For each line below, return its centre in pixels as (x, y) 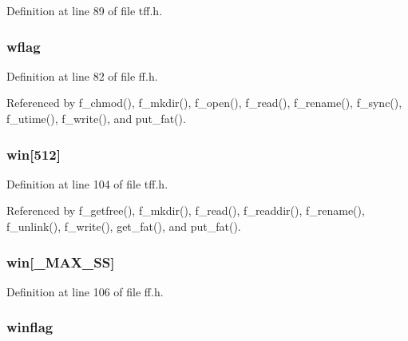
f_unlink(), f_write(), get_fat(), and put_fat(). (124, 226)
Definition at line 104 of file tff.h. (87, 183)
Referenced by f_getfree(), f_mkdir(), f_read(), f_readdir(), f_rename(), (186, 210)
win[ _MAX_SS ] (61, 262)
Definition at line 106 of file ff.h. (85, 291)
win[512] (34, 154)
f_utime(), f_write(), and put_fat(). (96, 118)
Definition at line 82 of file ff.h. (82, 75)
